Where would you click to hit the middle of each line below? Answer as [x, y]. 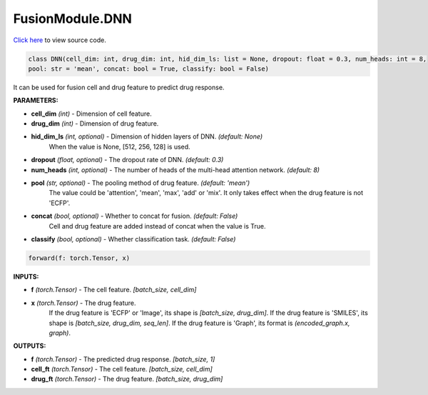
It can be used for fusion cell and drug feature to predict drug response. [119, 87]
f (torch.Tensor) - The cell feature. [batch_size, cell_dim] [114, 290]
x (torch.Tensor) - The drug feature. [83, 303]
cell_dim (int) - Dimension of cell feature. [92, 114]
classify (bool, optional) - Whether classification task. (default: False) [133, 239]
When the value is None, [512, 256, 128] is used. [119, 146]
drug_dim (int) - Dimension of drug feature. [95, 124]
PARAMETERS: [36, 101]
